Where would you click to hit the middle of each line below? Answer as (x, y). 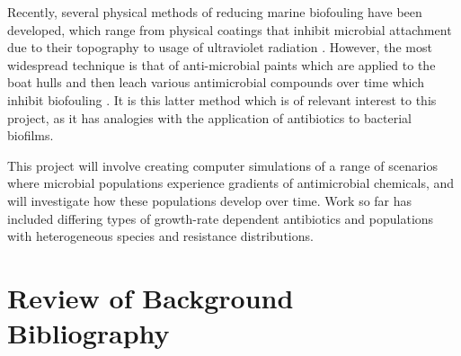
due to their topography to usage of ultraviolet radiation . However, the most (220, 47)
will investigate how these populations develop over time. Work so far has (210, 200)
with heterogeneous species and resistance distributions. (160, 236)
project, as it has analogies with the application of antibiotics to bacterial (209, 117)
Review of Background (151, 297)
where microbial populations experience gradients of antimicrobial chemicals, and (231, 183)
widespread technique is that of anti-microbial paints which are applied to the (222, 64)
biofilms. (31, 135)
